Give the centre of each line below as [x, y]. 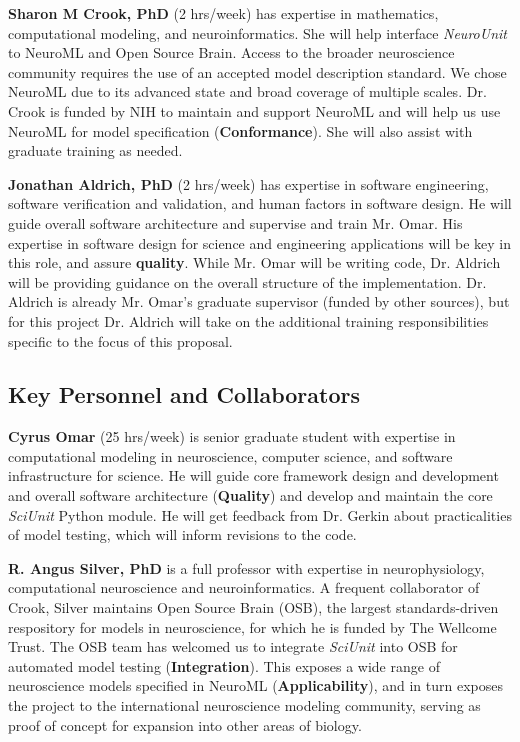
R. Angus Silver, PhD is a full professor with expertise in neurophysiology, [246, 567]
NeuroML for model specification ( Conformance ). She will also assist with [240, 130]
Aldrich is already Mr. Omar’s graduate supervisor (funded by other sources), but [259, 301]
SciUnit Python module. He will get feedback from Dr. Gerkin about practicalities [260, 514]
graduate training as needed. [95, 150]
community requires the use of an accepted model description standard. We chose [257, 71]
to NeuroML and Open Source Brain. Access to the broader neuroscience [231, 52]
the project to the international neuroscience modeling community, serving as [244, 705]
